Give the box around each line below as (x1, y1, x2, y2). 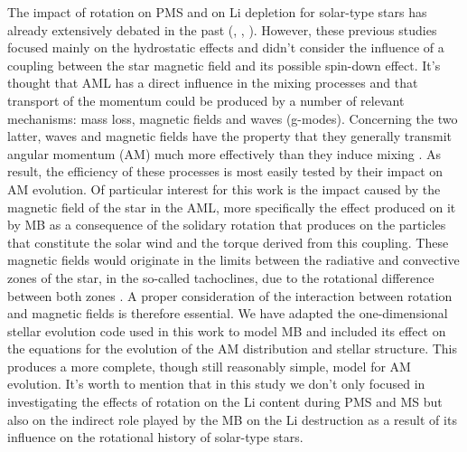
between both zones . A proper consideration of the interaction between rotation (7, 286, 453, 305)
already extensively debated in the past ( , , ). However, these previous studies (7, 20, 437, 39)
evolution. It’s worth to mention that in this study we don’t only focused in (7, 374, 425, 393)
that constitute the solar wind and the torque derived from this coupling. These (7, 232, 449, 251)
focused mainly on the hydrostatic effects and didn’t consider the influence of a (7, 38, 444, 57)
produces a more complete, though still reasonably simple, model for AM (7, 356, 411, 375)
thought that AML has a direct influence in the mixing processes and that (7, 73, 418, 92)
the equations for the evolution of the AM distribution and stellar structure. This (7, 339, 458, 358)
